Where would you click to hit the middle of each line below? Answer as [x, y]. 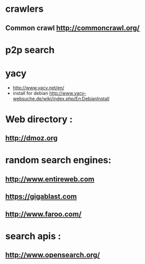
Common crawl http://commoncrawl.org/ [72, 28]
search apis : [33, 236]
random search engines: [58, 160]
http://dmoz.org [32, 138]
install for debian [30, 93]
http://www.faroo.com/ [44, 214]
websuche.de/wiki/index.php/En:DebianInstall [61, 99]
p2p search [30, 50]
